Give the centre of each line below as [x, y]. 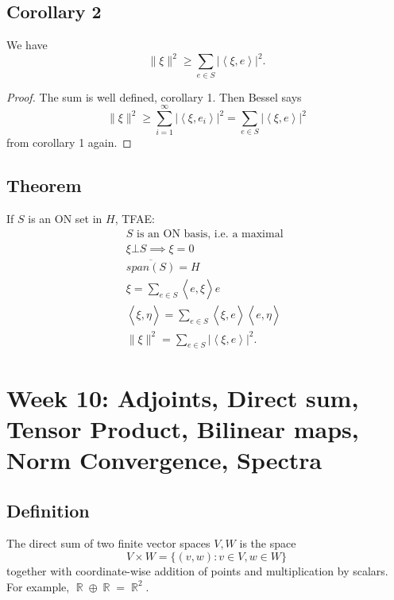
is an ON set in [65, 219]
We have [27, 45]
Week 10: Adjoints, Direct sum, [183, 397]
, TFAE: [135, 219]
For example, [38, 586]
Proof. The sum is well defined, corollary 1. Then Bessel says [154, 96]
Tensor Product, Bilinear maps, [183, 428]
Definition [48, 510]
